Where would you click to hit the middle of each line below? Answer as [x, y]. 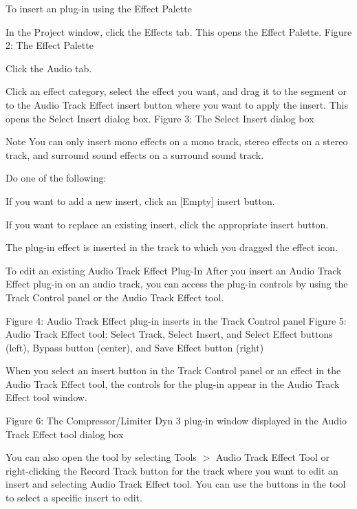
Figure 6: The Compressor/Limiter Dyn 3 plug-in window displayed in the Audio [176, 421]
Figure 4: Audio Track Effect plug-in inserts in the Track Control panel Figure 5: [176, 320]
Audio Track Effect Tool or [273, 457]
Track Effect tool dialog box [65, 434]
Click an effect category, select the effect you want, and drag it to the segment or [176, 91]
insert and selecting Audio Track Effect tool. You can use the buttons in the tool [176, 484]
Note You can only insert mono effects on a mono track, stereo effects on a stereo [177, 141]
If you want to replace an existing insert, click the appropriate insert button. [167, 224]
